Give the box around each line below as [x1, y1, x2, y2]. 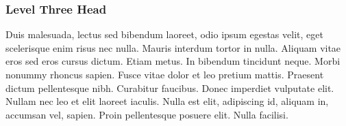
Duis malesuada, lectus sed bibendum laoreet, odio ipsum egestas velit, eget [5, 27, 323, 42]
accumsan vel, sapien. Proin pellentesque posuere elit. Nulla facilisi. [5, 107, 288, 121]
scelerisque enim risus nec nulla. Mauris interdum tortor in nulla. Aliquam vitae [5, 40, 341, 54]
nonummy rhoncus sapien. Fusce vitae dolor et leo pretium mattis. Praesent [5, 67, 324, 81]
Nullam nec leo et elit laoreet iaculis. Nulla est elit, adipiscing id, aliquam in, [5, 94, 329, 108]
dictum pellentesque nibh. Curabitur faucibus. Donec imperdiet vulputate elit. [5, 80, 334, 95]
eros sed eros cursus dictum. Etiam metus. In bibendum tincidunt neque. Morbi [5, 54, 341, 68]
